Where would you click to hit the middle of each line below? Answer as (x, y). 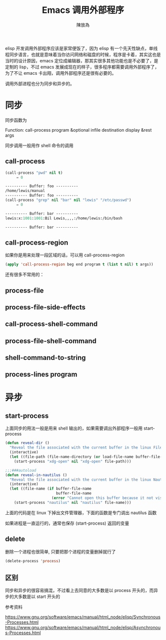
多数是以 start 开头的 (39, 596)
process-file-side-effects (45, 307)
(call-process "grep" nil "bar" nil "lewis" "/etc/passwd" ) (68, 200)
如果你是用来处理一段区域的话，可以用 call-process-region (65, 255)
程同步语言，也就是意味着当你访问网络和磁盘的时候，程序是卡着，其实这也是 (83, 54)
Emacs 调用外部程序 (83, 10)
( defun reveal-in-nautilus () (36, 475)
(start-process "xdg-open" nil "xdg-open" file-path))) (73, 461)
